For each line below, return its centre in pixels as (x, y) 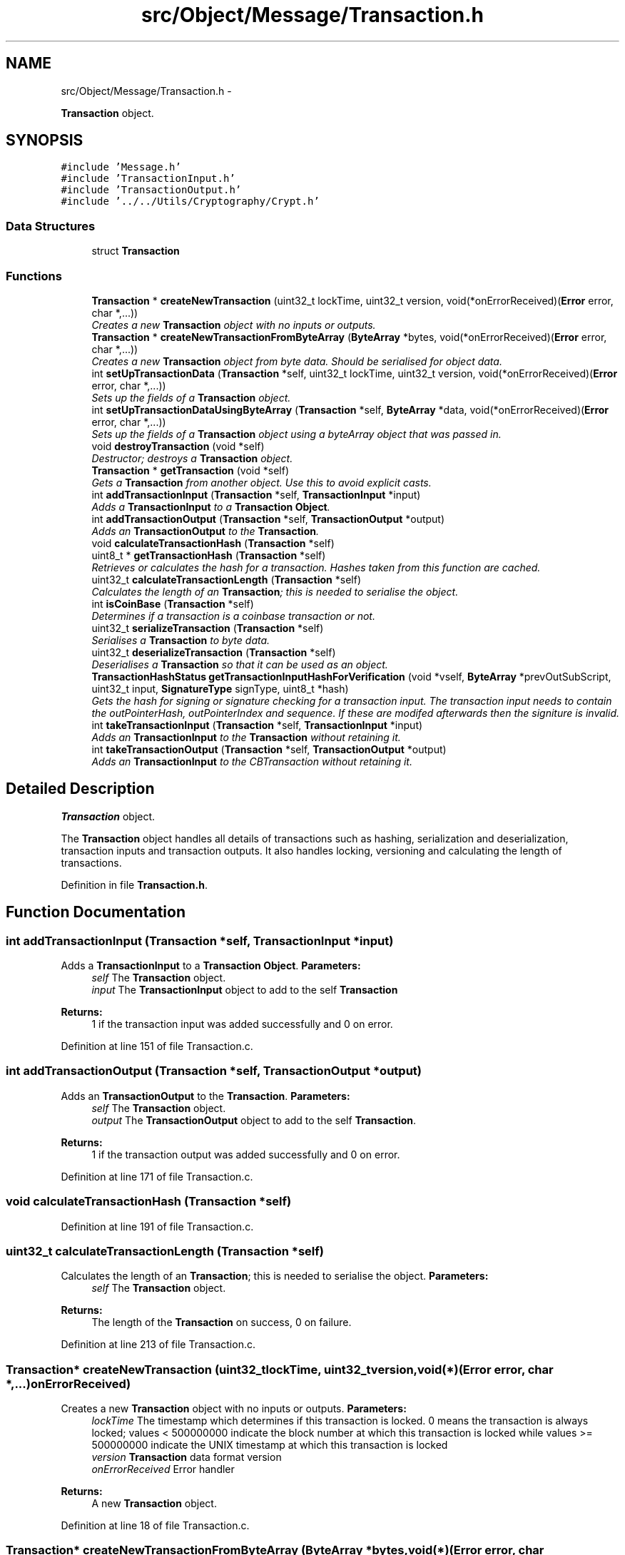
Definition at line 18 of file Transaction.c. (155, 1525)
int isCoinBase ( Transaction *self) (173, 603)
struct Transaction (136, 251)
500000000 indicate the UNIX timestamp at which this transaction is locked (270, 1445)
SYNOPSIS (45, 141)
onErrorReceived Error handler (163, 1469)
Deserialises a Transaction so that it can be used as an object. (240, 664)
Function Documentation (96, 912)
